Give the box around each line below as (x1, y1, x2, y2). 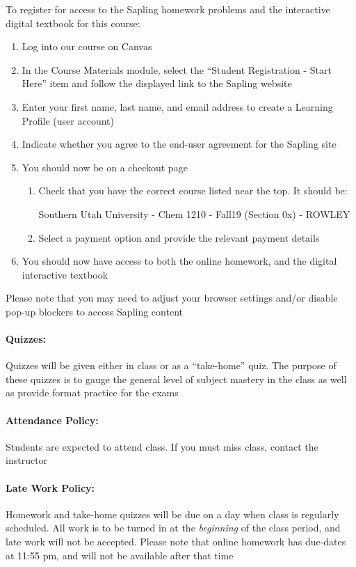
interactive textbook (22, 267, 108, 281)
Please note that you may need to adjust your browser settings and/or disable (6, 290, 338, 305)
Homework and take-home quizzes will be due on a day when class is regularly (6, 506, 339, 521)
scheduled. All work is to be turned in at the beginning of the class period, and (6, 520, 341, 535)
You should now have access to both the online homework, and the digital (22, 254, 337, 268)
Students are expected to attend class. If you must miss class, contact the (6, 439, 318, 453)
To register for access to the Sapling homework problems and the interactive (6, 2, 330, 16)
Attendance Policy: (6, 412, 99, 427)
